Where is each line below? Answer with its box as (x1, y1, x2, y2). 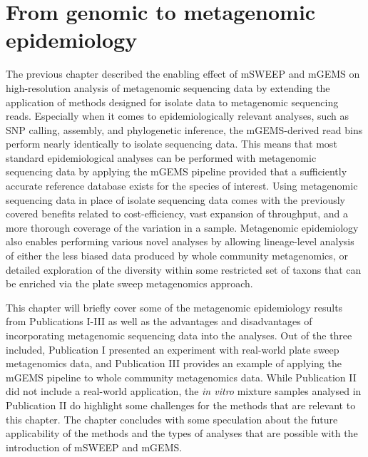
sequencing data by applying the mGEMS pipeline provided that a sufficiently (6, 164, 347, 179)
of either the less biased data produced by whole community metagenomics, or (6, 248, 348, 263)
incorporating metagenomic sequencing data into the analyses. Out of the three (6, 328, 352, 342)
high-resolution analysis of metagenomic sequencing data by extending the (6, 80, 330, 95)
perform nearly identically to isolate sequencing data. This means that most (6, 136, 337, 151)
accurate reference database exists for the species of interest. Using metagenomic (6, 178, 358, 193)
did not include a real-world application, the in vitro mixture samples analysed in (6, 384, 362, 399)
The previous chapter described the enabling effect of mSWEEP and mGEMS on (6, 66, 360, 81)
